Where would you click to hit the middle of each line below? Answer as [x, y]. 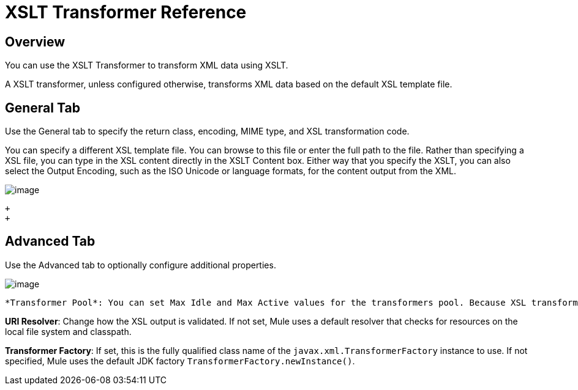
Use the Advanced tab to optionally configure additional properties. [141, 265]
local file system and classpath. [68, 331]
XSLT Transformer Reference [126, 12]
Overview [35, 42]
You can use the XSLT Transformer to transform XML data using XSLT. [147, 65]
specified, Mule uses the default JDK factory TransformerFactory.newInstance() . [180, 361]
